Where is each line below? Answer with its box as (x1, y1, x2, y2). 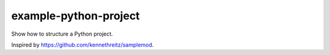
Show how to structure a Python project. (11, 30, 113, 37)
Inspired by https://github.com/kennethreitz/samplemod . (11, 41, 154, 48)
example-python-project (11, 9, 140, 22)
